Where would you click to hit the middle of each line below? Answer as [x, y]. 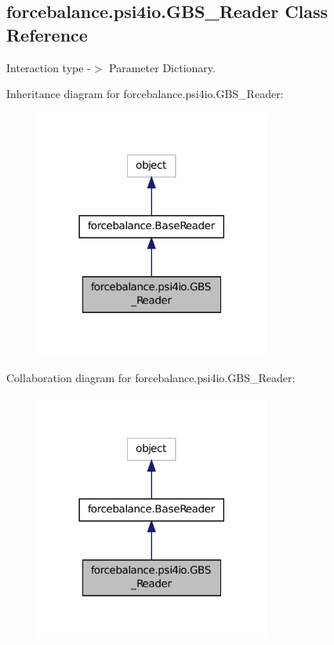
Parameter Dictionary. [162, 67]
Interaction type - [49, 67]
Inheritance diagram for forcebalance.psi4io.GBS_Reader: [145, 94]
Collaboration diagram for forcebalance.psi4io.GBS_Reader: [151, 377]
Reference [47, 34]
